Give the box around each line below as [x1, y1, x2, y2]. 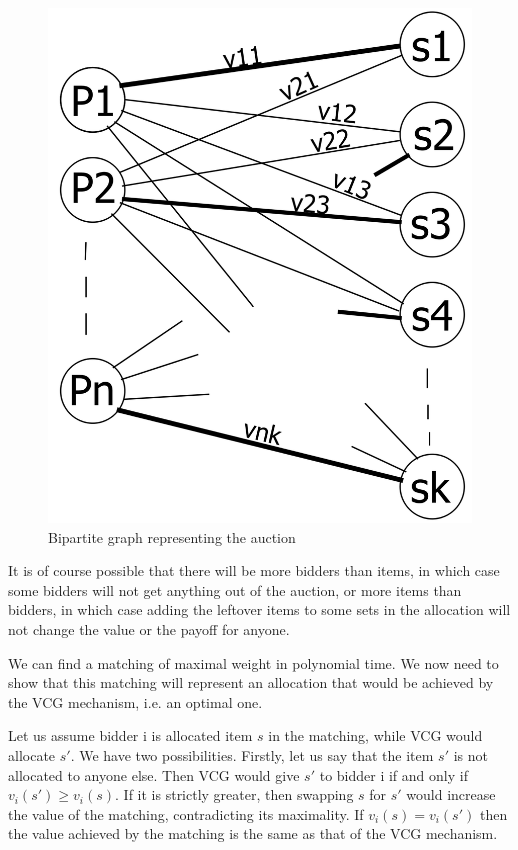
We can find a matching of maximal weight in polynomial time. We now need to [8, 652, 499, 673]
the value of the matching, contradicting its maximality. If [8, 803, 364, 824]
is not [453, 744, 488, 765]
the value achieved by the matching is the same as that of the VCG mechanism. [8, 823, 498, 844]
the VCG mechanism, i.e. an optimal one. [8, 691, 263, 712]
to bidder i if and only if [319, 764, 468, 785]
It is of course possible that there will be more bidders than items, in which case [8, 560, 500, 581]
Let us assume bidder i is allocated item [8, 725, 253, 746]
